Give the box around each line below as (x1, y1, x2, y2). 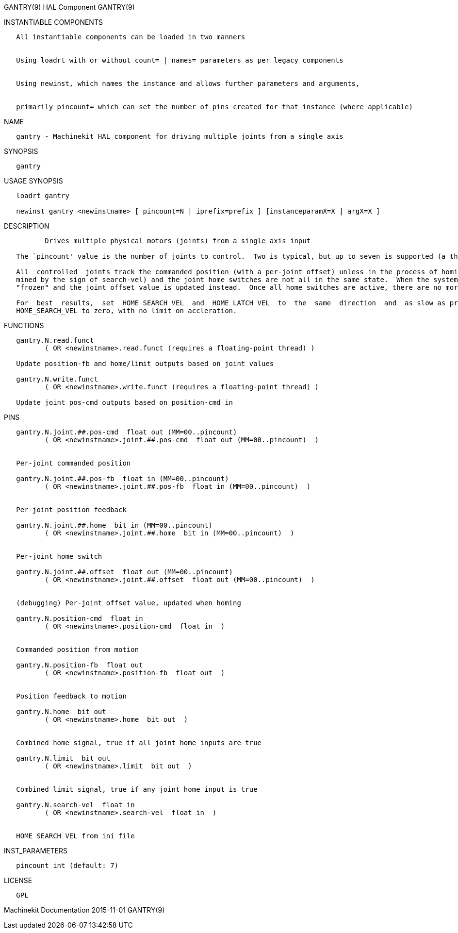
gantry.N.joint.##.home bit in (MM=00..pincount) (16, 521, 213, 529)
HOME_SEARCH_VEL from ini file (16, 832, 135, 840)
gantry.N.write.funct (16, 375, 98, 383)
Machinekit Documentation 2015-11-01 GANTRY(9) (4, 906, 165, 914)
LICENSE (4, 876, 33, 884)
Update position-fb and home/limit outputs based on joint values (16, 360, 274, 367)
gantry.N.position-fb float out (16, 661, 143, 669)
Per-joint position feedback (16, 506, 127, 514)
